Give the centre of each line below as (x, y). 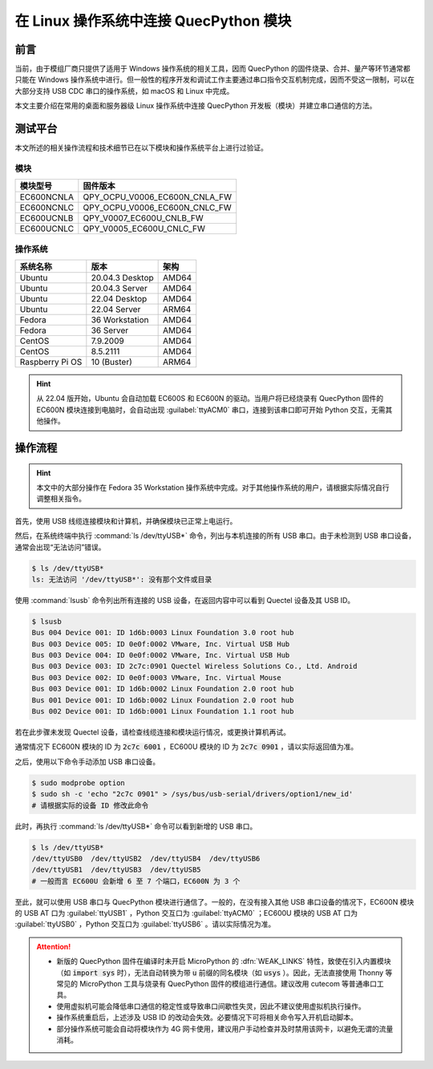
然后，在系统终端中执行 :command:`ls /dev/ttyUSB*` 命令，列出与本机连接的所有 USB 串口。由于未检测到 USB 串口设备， (215, 536)
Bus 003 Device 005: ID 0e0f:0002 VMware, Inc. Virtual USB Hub (161, 644)
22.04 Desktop (119, 299)
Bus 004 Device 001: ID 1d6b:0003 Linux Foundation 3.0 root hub (163, 633)
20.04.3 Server (119, 289)
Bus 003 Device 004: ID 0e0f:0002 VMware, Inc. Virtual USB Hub (161, 655)
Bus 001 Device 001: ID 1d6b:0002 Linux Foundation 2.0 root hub (163, 700)
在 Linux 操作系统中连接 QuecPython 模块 (153, 21)
